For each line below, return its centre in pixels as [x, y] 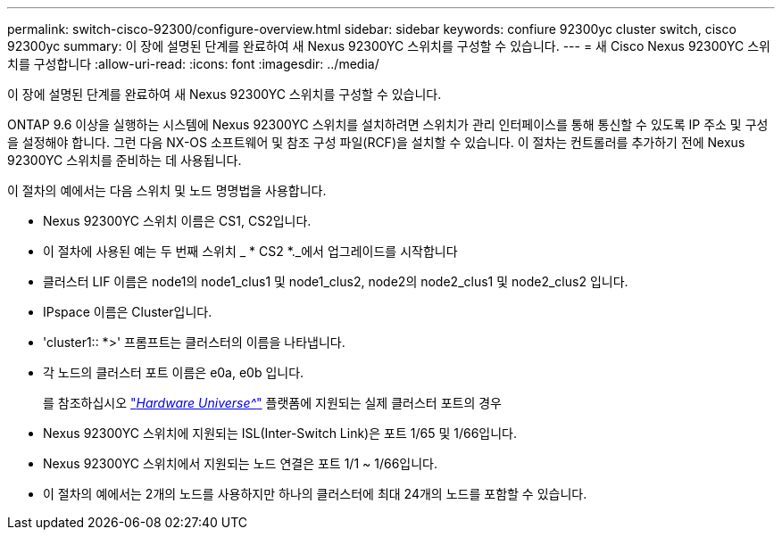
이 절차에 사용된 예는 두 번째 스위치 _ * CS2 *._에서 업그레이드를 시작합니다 [250, 251]
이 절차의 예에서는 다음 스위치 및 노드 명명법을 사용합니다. [167, 190]
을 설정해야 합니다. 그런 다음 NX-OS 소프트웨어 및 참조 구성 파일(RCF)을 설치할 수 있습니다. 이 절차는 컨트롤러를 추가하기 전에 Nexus [376, 142]
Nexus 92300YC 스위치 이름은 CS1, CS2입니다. [177, 221]
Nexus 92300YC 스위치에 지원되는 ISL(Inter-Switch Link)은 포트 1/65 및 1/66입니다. [280, 433]
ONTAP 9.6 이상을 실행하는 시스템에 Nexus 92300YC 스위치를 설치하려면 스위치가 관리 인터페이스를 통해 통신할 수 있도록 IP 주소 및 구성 [388, 124]
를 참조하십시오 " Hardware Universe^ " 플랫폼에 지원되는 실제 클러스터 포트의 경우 [272, 403]
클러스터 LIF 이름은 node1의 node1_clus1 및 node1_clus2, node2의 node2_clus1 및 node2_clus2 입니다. [336, 281]
